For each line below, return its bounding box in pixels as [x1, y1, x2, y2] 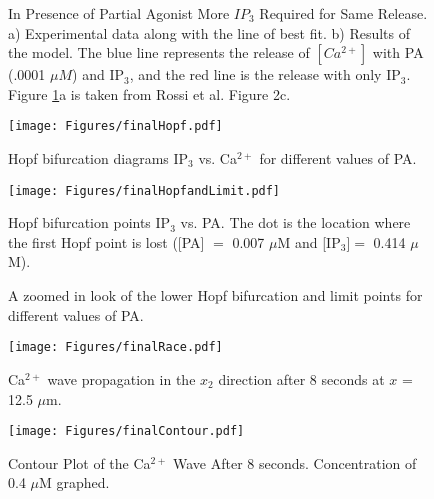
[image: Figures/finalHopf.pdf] [8, 119, 223, 134]
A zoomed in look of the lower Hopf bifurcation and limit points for [8, 285, 423, 306]
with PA [372, 42, 424, 63]
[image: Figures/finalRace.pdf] [8, 340, 223, 355]
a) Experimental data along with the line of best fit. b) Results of [8, 22, 411, 43]
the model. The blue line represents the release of [8, 42, 310, 63]
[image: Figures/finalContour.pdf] [8, 424, 245, 439]
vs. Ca [198, 148, 237, 169]
